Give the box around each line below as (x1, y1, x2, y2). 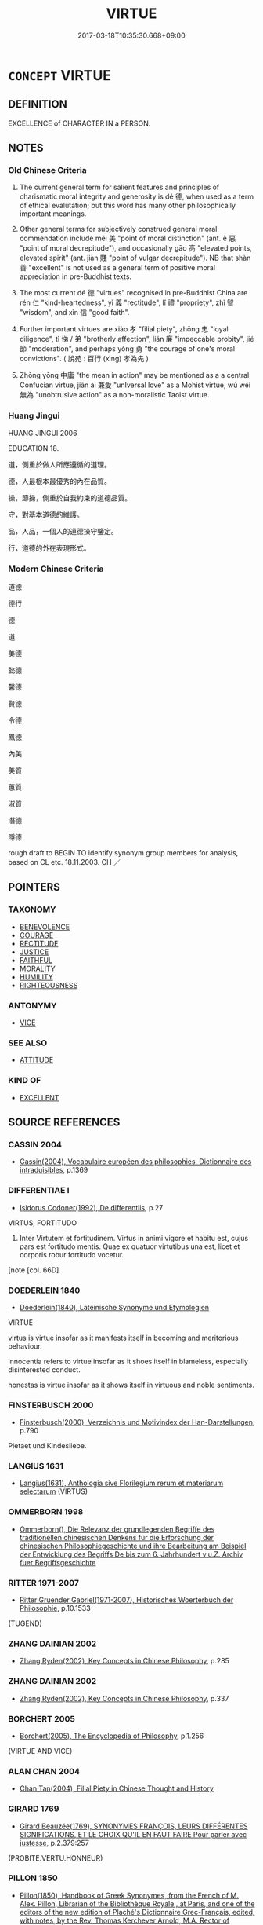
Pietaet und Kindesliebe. (8, 1441, 87, 1451)
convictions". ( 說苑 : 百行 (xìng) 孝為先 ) (19, 354, 149, 364)
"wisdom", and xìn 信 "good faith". (19, 308, 130, 317)
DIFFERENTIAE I (8, 1185, 70, 1196)
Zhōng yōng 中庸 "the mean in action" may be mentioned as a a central (19, 371, 250, 380)
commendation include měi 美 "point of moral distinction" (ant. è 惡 (19, 233, 236, 243)
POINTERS (8, 880, 61, 894)
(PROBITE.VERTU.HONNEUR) (8, 1853, 103, 1862)
